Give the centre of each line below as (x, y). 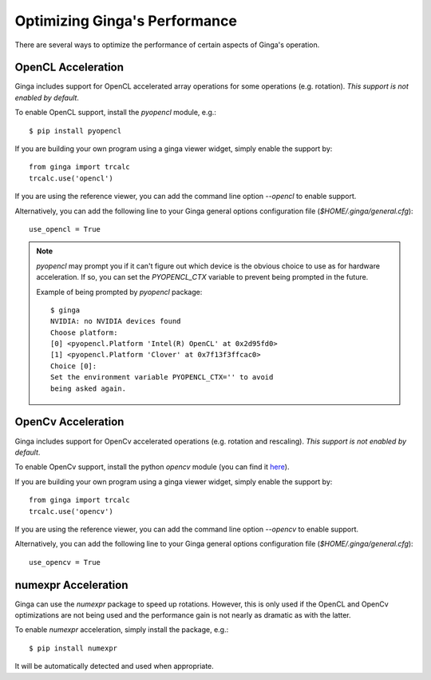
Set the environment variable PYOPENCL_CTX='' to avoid (162, 377)
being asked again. (89, 388)
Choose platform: (84, 332)
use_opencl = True (65, 229)
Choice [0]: (74, 366)
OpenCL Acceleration (69, 68)
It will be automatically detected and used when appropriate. (115, 666)
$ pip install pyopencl (75, 131)
